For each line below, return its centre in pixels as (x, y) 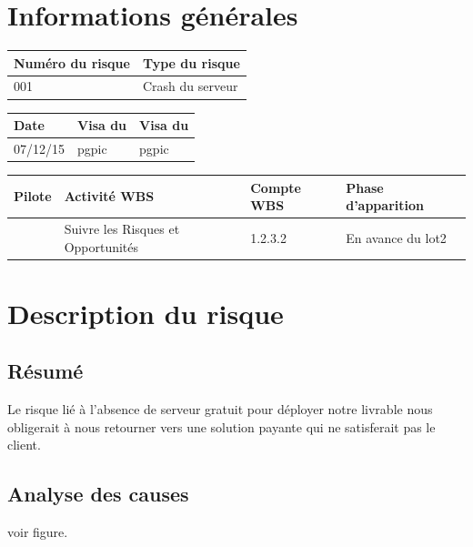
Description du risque (146, 313)
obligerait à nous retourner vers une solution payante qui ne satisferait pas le (221, 426)
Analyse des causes (98, 494)
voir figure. (38, 532)
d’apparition (385, 205)
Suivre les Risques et (122, 228)
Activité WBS (109, 196)
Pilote (33, 196)
